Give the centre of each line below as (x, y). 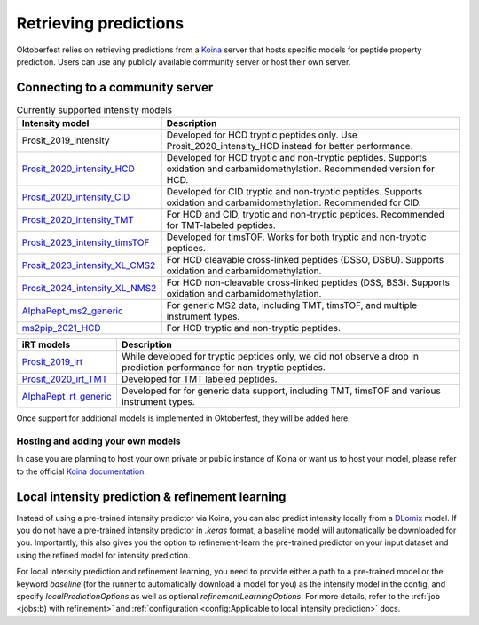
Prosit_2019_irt (52, 362)
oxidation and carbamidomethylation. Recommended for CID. (294, 202)
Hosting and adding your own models (98, 441)
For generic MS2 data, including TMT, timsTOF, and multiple (292, 305)
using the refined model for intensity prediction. (103, 555)
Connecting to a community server (115, 87)
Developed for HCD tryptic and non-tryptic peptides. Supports (297, 158)
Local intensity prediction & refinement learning (151, 497)
